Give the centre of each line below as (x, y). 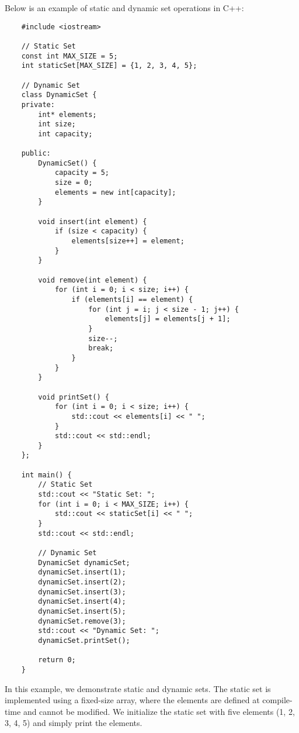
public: (36, 154)
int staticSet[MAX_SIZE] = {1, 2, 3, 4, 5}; (109, 66)
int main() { (46, 475)
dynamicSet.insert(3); (82, 592)
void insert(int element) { (93, 221)
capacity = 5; (82, 173)
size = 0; (74, 183)
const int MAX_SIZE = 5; (69, 56)
